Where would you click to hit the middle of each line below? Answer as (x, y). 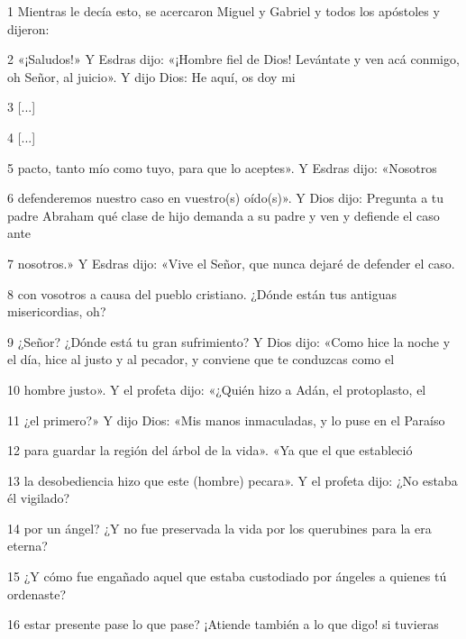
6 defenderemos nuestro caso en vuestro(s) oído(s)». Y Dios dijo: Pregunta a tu (226, 198)
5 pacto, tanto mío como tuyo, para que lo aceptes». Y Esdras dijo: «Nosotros (222, 167)
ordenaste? (37, 593)
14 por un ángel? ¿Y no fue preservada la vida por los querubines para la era (219, 528)
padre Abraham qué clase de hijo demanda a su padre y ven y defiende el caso (224, 215)
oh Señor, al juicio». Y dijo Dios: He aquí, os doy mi (151, 76)
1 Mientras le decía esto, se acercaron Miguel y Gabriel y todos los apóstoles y (224, 11)
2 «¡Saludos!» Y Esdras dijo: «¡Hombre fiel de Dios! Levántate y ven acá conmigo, (233, 59)
